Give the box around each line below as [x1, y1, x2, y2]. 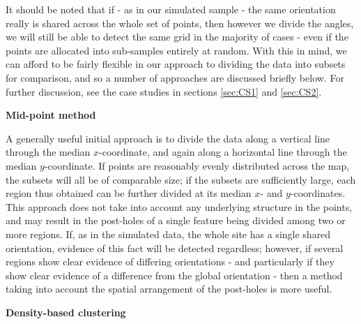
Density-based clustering [6, 304, 126, 319]
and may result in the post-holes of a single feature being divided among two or [6, 213, 346, 228]
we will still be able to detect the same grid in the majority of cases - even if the [6, 29, 348, 44]
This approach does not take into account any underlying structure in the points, [6, 199, 353, 214]
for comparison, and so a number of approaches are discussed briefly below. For [6, 70, 344, 84]
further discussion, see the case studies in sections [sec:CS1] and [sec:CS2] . [6, 84, 322, 98]
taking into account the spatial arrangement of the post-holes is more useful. [6, 281, 332, 296]
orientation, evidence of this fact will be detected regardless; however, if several [6, 240, 344, 255]
